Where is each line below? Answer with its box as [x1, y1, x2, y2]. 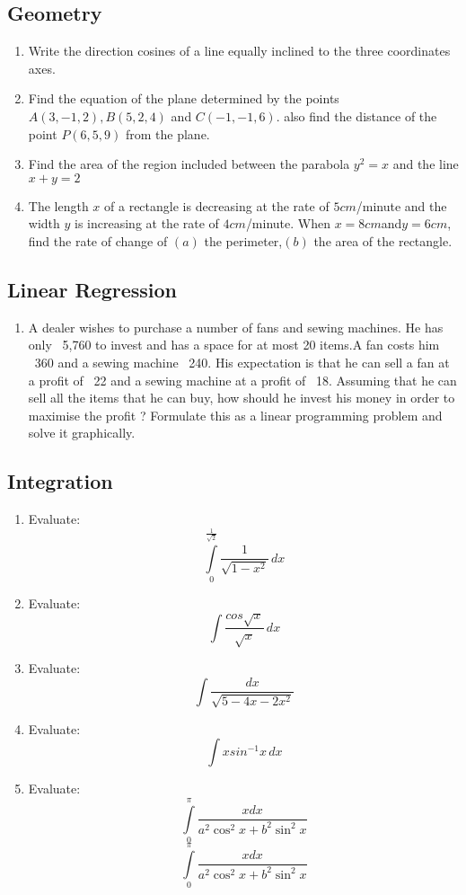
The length [28, 196, 89, 215]
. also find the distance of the [276, 106, 437, 125]
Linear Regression [7, 275, 177, 303]
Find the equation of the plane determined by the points [28, 89, 339, 108]
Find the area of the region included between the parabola [28, 155, 350, 173]
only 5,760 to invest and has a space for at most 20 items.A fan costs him [28, 335, 440, 354]
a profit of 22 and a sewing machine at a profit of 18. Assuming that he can [28, 370, 457, 389]
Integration [7, 467, 113, 495]
